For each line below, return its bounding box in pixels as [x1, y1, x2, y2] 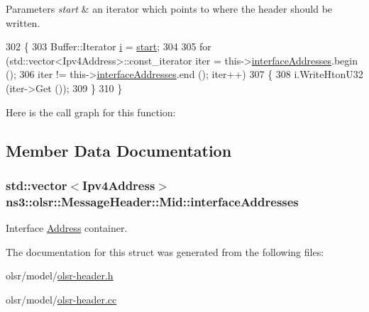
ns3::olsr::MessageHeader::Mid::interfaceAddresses [6, 192, 299, 210]
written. [6, 15, 40, 30]
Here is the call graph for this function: [6, 104, 176, 119]
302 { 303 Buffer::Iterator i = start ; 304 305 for [6, 39, 211, 54]
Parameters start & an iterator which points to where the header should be [6, 1, 333, 16]
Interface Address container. [6, 221, 128, 235]
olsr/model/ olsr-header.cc [6, 291, 117, 306]
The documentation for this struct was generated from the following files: [6, 244, 324, 259]
